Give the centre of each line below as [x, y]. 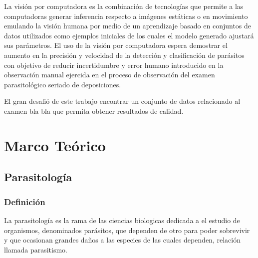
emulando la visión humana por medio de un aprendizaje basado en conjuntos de [128, 26]
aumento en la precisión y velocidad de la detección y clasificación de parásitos [124, 55]
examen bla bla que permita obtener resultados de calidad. [94, 111]
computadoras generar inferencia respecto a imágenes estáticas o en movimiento [126, 16]
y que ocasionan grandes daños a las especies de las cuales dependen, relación [122, 240]
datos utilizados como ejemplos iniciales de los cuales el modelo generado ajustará [129, 35]
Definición [25, 201]
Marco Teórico [55, 145]
